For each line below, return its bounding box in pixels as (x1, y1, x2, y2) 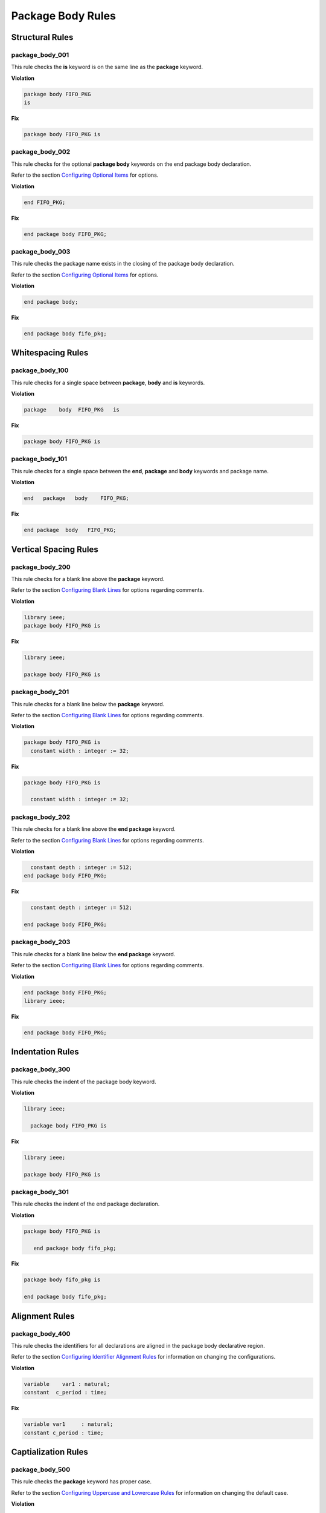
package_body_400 (11, 1329, 71, 1337)
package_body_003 (11, 247, 71, 255)
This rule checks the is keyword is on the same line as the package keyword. (11, 64, 203, 71)
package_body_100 (11, 366, 69, 375)
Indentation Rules (11, 1047, 79, 1057)
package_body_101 (11, 455, 68, 463)
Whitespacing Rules (11, 348, 89, 358)
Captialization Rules (11, 1446, 89, 1457)
